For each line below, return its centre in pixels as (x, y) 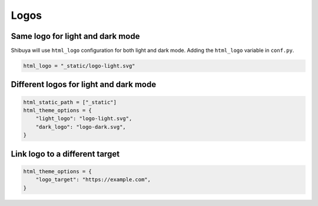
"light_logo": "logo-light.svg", (84, 119)
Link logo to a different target (65, 154)
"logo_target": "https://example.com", (93, 180)
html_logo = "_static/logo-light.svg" (79, 66)
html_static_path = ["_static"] (70, 102)
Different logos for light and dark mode (83, 84)
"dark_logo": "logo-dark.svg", (81, 127)
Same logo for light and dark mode (75, 36)
